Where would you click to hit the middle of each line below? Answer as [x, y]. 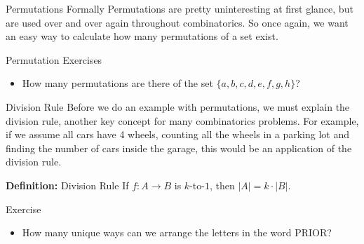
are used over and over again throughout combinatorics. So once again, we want [177, 22]
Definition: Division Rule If [67, 185]
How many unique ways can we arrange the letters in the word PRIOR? [177, 232]
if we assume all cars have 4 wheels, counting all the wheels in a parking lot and [178, 134]
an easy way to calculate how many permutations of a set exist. [142, 36]
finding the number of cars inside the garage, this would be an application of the [179, 148]
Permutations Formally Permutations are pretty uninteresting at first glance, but [180, 8]
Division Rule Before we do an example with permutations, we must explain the [178, 106]
